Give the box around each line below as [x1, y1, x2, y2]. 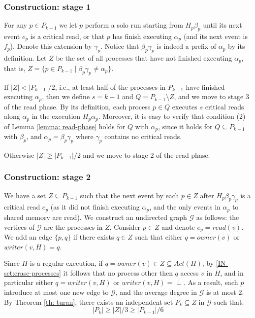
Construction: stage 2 [4, 171, 91, 183]
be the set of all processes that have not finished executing [56, 53, 232, 63]
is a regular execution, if [30, 258, 103, 268]
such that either [134, 231, 183, 242]
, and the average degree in [115, 286, 197, 297]
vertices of [4, 221, 34, 232]
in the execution [32, 111, 81, 121]
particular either [4, 277, 53, 287]
